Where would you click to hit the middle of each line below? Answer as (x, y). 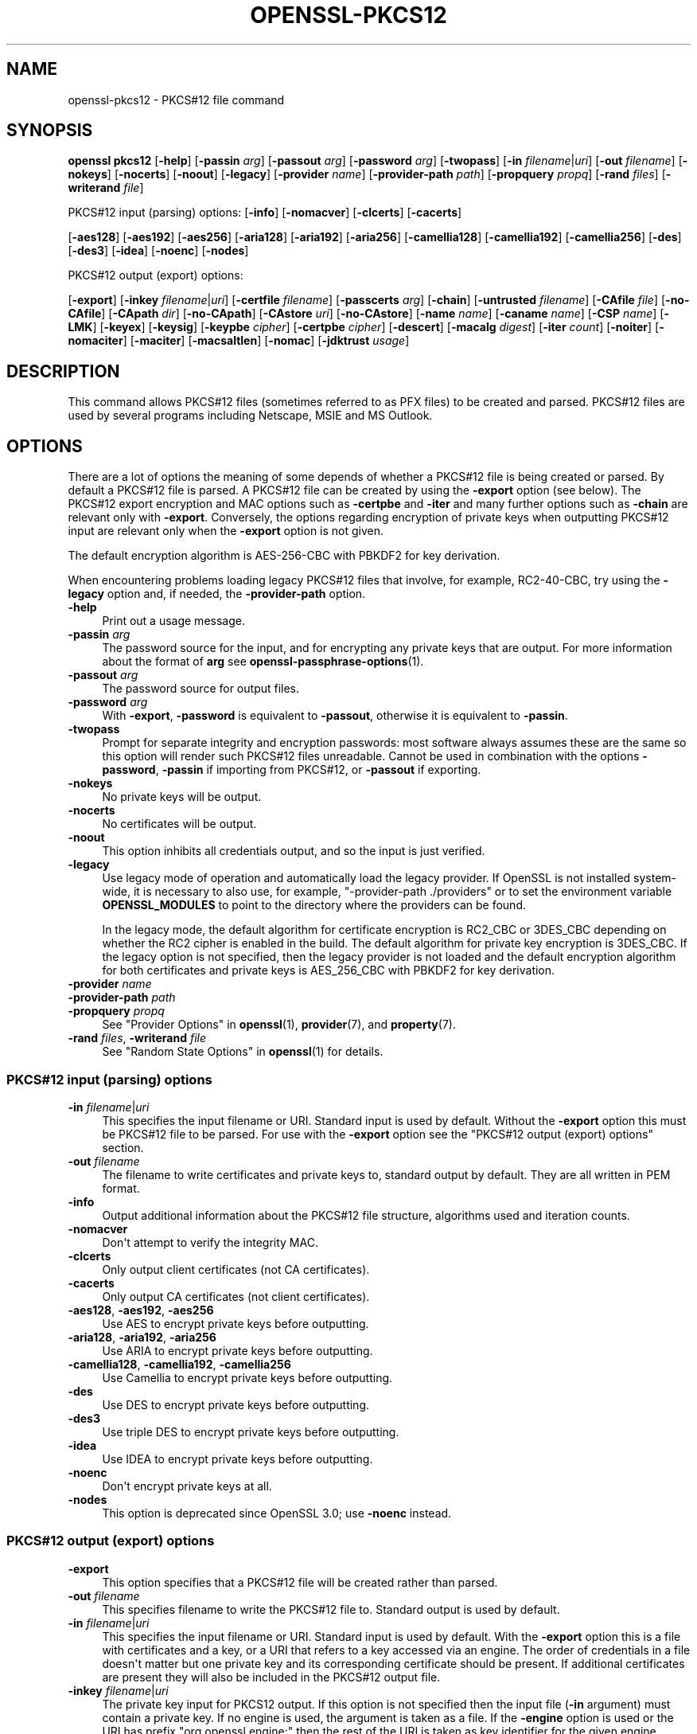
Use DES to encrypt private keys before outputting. (236, 1404)
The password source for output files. (201, 689)
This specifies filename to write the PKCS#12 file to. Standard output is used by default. (331, 1609)
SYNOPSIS (50, 131)
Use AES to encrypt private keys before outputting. (236, 1323)
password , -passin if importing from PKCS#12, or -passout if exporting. (292, 770)
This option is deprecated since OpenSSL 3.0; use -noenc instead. (277, 1513)
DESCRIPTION (63, 371)
